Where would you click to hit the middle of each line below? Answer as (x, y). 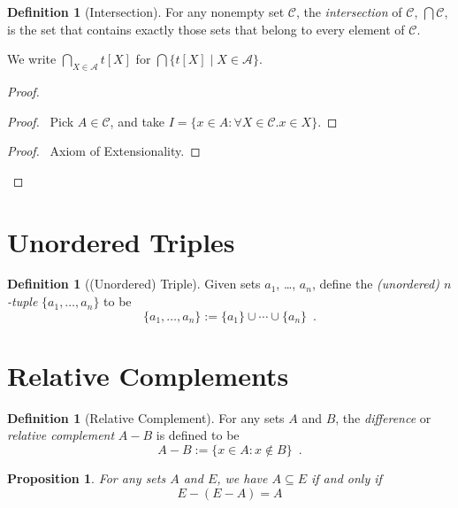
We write (32, 59)
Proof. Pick (41, 121)
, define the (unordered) (375, 284)
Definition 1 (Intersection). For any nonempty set (146, 12)
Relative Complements (148, 375)
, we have (242, 477)
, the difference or (383, 417)
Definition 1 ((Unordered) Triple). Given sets (134, 284)
